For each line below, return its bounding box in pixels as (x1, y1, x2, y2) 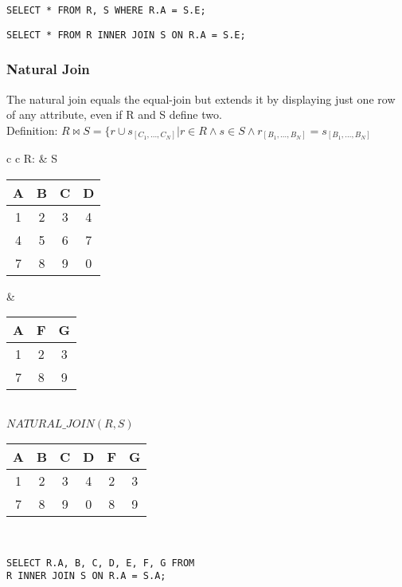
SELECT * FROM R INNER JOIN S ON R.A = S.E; (6, 29, 246, 41)
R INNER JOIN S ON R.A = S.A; (6, 570, 166, 582)
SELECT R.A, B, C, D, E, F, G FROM (6, 557, 195, 569)
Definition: (6, 121, 58, 138)
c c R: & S (6, 150, 57, 167)
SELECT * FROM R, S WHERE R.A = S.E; (6, 5, 206, 16)
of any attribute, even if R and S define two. (6, 106, 222, 123)
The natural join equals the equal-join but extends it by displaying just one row (6, 90, 396, 107)
